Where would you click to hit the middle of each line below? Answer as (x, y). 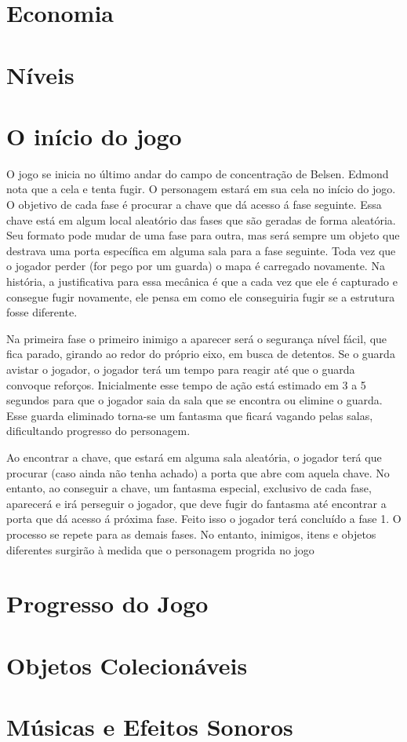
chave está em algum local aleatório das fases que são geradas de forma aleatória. (201, 219)
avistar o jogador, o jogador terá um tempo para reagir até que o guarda (181, 369)
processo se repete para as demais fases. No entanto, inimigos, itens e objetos (191, 534)
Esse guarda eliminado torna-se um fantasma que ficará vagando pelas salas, (190, 415)
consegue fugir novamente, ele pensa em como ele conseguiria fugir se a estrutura (201, 296)
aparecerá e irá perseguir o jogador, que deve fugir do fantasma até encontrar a (196, 503)
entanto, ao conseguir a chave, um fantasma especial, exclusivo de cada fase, (189, 488)
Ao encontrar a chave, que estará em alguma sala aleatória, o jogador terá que (194, 457)
